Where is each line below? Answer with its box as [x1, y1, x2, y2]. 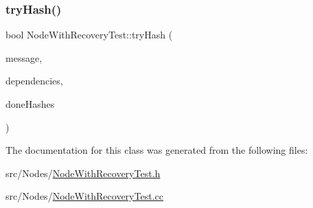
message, [5, 50, 43, 65]
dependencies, [5, 73, 63, 88]
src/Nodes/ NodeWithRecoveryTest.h [5, 165, 161, 180]
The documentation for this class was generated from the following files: [5, 143, 308, 157]
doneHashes [5, 97, 55, 111]
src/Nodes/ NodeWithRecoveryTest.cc [5, 189, 163, 203]
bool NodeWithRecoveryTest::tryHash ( [5, 27, 173, 42]
